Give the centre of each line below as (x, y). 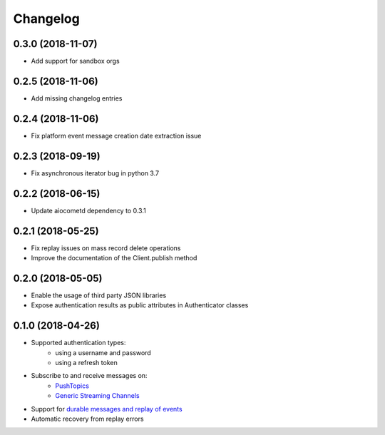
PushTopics (72, 386)
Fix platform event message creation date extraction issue (116, 135)
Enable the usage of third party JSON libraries (99, 295)
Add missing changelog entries (77, 98)
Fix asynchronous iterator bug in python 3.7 (95, 173)
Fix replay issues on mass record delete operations (106, 248)
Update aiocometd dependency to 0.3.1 (88, 210)
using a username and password (103, 352)
